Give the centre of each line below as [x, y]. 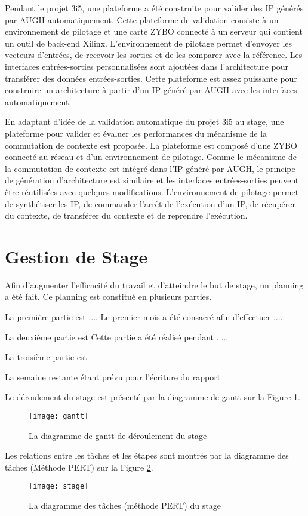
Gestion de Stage [76, 256]
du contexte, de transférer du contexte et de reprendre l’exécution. [126, 215]
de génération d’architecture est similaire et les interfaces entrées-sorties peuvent [152, 180]
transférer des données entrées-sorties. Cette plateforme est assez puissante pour [151, 78]
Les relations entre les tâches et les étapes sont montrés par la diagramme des [147, 455]
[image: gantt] [59, 416]
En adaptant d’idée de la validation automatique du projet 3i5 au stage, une [144, 122]
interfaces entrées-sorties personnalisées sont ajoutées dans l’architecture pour [147, 66]
